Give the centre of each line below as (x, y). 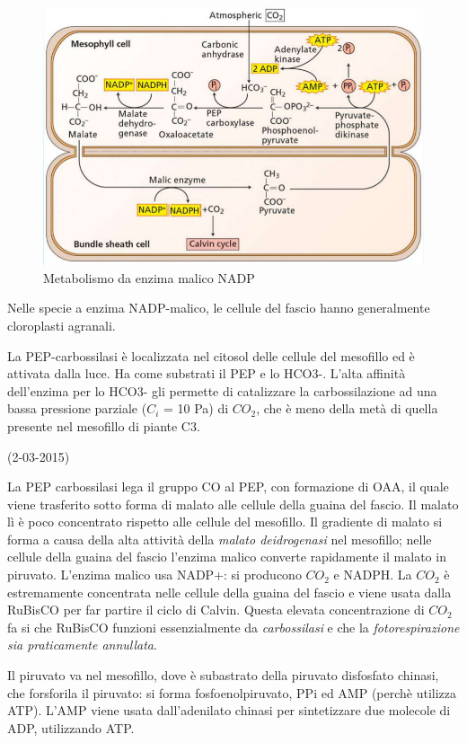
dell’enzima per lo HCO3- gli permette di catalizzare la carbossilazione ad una (222, 390)
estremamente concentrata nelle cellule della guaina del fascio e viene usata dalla (229, 592)
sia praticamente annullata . (82, 645)
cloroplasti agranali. (62, 325)
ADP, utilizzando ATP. (71, 727)
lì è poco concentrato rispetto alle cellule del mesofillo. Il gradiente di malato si (225, 522)
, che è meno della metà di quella (347, 408)
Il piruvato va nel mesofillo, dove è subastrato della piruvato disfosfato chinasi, (223, 675)
